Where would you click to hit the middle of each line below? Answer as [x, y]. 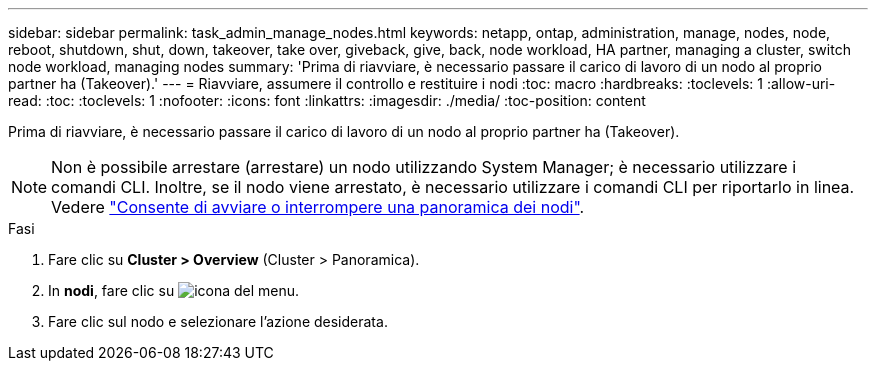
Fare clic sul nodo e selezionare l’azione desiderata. [218, 321]
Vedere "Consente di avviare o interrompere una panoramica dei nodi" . [318, 207]
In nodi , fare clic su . [174, 290]
